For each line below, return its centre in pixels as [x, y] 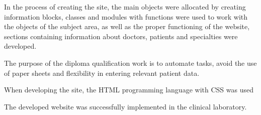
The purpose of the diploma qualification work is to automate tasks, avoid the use [130, 63]
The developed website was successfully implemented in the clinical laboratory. [125, 106]
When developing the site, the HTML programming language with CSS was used [129, 90]
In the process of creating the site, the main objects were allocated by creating [125, 7]
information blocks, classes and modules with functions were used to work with [126, 16]
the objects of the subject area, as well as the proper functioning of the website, [127, 26]
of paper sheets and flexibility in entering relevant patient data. [102, 73]
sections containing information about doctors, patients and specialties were [121, 36]
